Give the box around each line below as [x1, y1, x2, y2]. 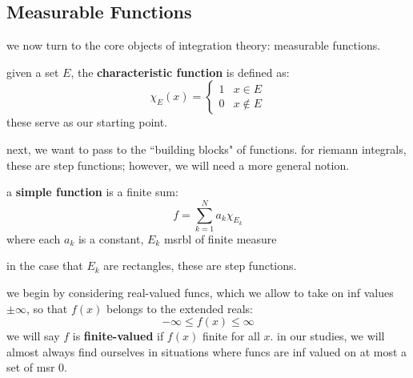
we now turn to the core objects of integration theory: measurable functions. [6, 37, 381, 54]
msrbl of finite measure [163, 230, 277, 247]
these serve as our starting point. [6, 114, 168, 131]
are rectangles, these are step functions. [103, 257, 297, 274]
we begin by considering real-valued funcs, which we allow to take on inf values [6, 284, 394, 301]
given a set [6, 63, 59, 80]
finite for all [202, 328, 260, 344]
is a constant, [78, 230, 144, 247]
